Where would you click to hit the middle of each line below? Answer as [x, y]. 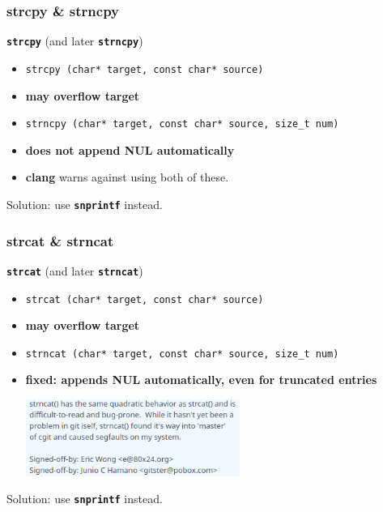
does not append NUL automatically [130, 149]
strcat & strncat [60, 240]
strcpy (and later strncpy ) [75, 41]
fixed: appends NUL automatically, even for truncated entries [201, 380]
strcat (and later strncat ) [75, 270]
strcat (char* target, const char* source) [145, 299]
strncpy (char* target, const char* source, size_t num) [182, 124]
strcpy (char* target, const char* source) [145, 69]
